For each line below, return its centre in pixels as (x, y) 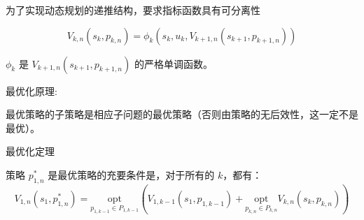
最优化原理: (31, 90)
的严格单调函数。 (173, 63)
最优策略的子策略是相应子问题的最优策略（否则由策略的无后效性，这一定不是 (182, 114)
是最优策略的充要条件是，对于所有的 (131, 174)
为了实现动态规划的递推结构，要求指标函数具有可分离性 (133, 10)
